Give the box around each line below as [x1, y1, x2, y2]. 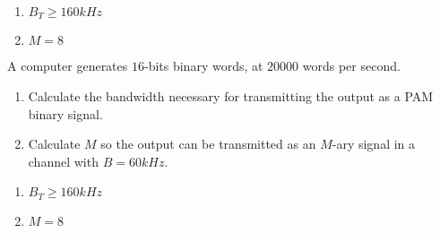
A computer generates [7, 56, 128, 75]
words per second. [302, 56, 401, 75]
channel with [28, 151, 99, 170]
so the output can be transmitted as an [100, 134, 316, 153]
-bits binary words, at [143, 56, 263, 75]
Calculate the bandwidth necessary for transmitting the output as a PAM [28, 87, 434, 106]
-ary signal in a [332, 134, 416, 153]
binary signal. [28, 104, 103, 123]
